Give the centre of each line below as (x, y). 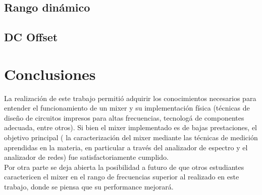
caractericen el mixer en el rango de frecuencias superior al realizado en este (122, 177)
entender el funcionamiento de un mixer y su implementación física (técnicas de (127, 108)
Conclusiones (50, 74)
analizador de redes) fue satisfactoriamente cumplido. (86, 157)
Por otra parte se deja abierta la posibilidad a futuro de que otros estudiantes (124, 167)
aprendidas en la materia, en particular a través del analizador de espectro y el (126, 147)
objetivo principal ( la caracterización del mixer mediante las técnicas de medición (131, 137)
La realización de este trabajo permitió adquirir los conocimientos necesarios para (130, 98)
